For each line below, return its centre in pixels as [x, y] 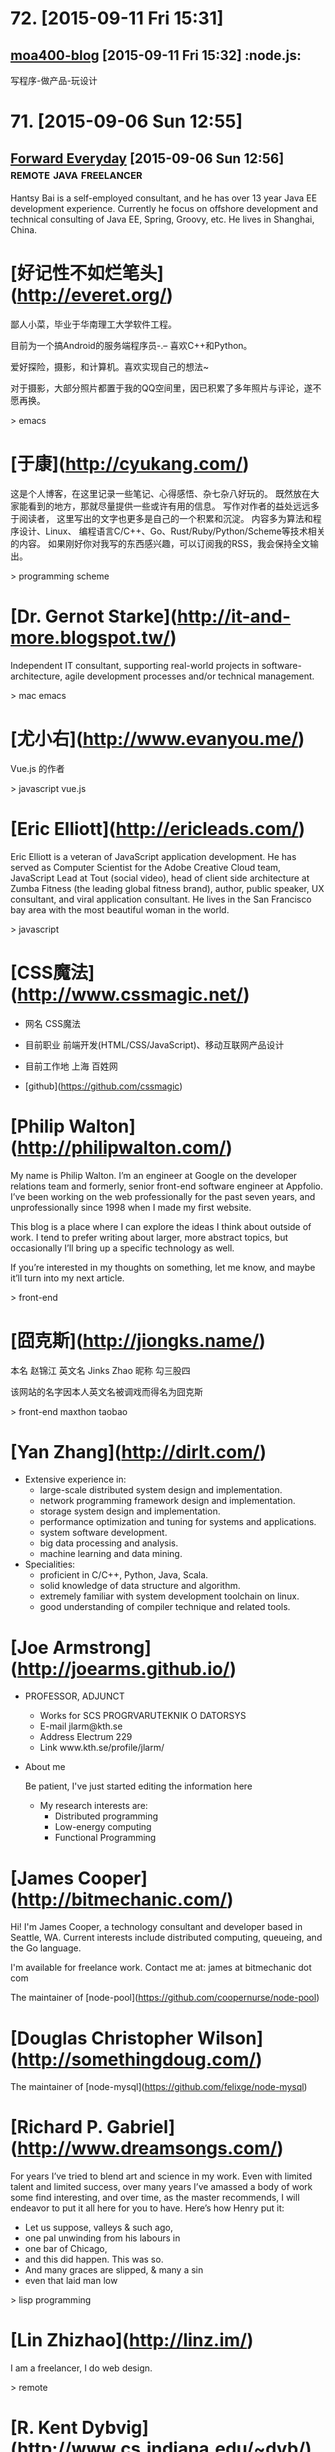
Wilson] [230, 2038]
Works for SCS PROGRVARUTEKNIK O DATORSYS [143, 1716]
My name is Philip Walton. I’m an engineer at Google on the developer [154, 1175]
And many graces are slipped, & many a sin [114, 2270]
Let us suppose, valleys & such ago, [98, 2228]
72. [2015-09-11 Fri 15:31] [117, 18]
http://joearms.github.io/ [123, 1668]
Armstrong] [102, 1647]
